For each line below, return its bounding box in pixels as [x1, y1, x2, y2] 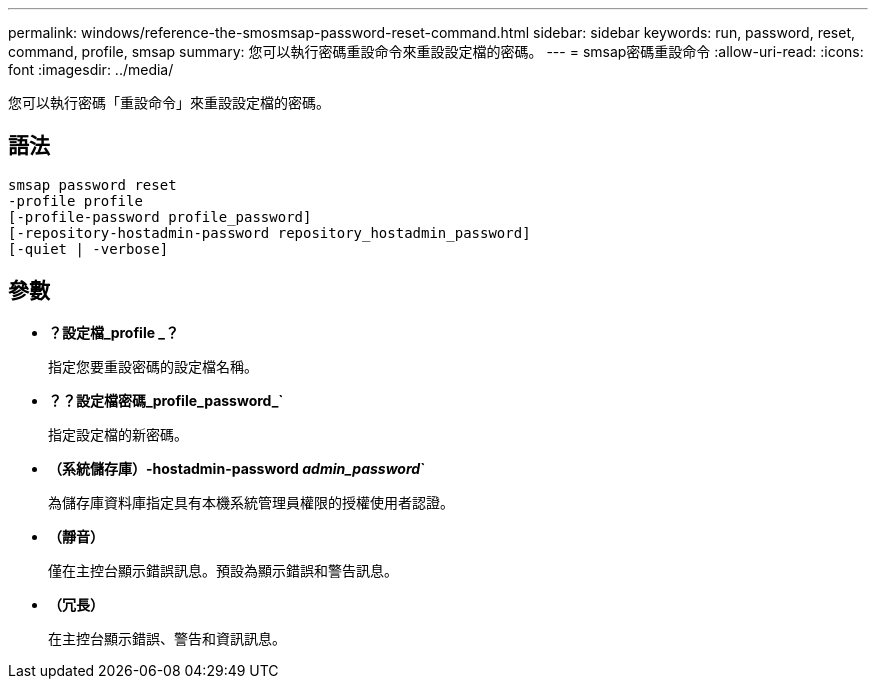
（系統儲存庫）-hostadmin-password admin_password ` [48, 459, 426, 477]
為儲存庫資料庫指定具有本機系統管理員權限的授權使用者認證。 [48, 493, 454, 511]
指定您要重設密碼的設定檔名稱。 [48, 357, 258, 375]
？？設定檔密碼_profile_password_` [48, 391, 284, 409]
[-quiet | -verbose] [8, 240, 169, 257]
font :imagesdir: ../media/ [8, 61, 174, 78]
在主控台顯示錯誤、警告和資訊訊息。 [48, 629, 286, 647]
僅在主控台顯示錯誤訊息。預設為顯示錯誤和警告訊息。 [48, 561, 398, 579]
